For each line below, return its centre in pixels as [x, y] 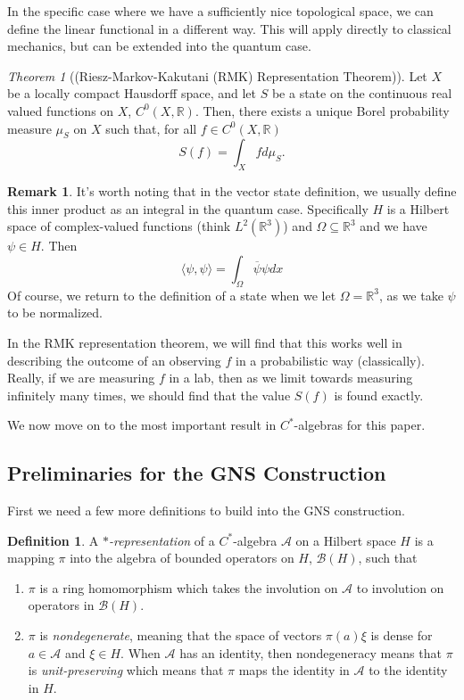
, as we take [411, 295]
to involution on [400, 587]
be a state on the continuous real [362, 93]
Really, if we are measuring [81, 378]
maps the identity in [294, 670]
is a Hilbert [418, 208]
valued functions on [61, 110]
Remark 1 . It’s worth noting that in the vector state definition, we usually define [232, 191]
